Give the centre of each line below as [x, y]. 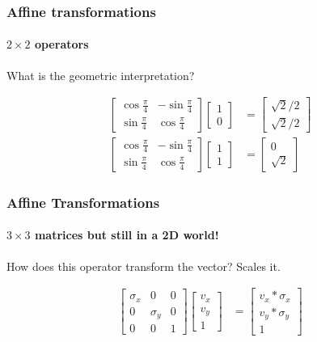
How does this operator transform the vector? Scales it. [144, 266]
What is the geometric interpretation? [101, 75]
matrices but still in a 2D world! [127, 235]
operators [61, 44]
